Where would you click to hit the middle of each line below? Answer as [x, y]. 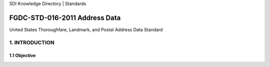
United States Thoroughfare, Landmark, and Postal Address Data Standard [86, 29]
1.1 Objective [22, 56]
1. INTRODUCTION [32, 42]
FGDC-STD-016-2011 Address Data [65, 18]
